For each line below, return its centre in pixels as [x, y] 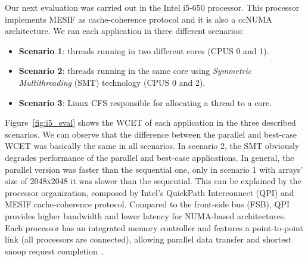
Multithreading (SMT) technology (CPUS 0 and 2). [112, 82]
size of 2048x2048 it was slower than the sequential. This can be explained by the [153, 181]
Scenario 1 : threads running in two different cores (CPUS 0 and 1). [144, 50]
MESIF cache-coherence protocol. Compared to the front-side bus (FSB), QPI [147, 204]
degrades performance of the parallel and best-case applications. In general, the [150, 157]
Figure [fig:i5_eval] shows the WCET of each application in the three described [150, 122]
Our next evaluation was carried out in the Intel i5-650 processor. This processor [152, 7]
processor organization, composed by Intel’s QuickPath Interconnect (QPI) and [150, 192]
